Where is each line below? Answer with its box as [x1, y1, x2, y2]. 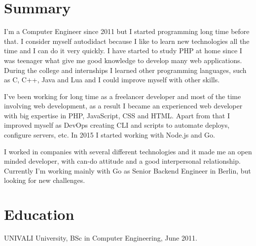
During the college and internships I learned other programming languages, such [4, 65, 247, 75]
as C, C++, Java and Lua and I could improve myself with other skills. [4, 74, 220, 85]
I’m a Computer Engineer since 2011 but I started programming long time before [4, 26, 250, 36]
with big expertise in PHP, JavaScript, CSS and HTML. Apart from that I [4, 110, 230, 120]
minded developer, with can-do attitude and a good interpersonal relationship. [4, 156, 241, 166]
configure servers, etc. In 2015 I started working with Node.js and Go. [4, 130, 215, 140]
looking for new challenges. [4, 175, 85, 185]
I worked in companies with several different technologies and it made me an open [4, 146, 252, 156]
